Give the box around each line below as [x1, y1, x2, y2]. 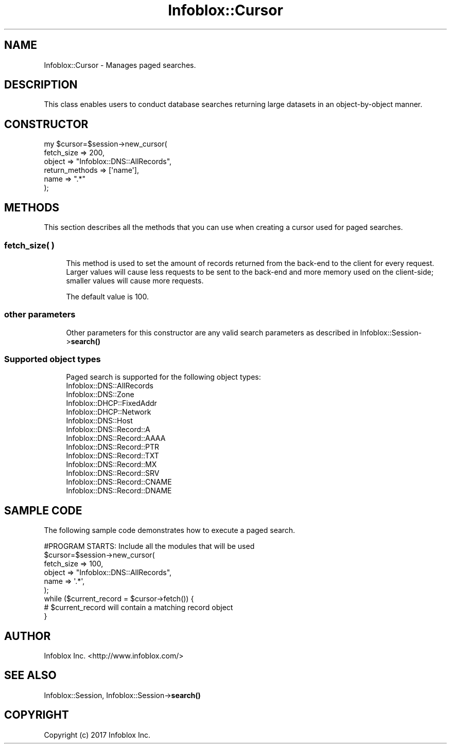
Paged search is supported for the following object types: [66, 372, 261, 382]
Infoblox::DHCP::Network [66, 407, 151, 417]
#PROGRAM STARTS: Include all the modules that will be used [44, 542, 255, 551]
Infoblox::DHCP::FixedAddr [66, 399, 157, 408]
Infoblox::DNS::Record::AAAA [66, 434, 166, 443]
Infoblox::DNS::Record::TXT [66, 451, 159, 460]
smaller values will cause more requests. [66, 276, 204, 285]
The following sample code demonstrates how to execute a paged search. [44, 526, 296, 535]
